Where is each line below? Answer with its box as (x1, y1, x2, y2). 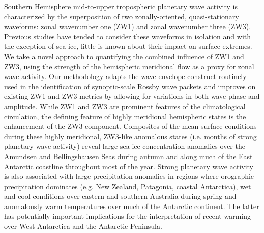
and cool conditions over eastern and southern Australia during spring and (4, 191, 237, 201)
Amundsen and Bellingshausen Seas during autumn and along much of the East (4, 150, 253, 161)
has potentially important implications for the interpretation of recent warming (4, 211, 251, 221)
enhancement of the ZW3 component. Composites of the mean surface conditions (4, 121, 257, 132)
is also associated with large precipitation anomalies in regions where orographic (4, 171, 254, 182)
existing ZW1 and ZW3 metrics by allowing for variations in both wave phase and (4, 91, 260, 101)
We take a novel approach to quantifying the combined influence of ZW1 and (4, 50, 244, 61)
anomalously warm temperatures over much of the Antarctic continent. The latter (4, 200, 259, 211)
